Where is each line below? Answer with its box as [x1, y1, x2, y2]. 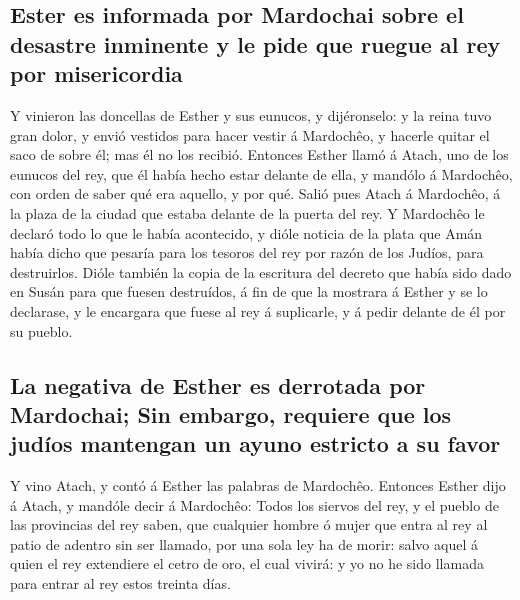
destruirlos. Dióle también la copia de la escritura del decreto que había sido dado [10, 261, 512, 282]
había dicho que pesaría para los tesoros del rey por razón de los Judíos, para [10, 242, 484, 263]
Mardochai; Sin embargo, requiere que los [10, 398, 452, 429]
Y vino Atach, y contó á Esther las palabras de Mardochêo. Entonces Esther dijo [10, 475, 506, 496]
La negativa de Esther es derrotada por [10, 369, 426, 400]
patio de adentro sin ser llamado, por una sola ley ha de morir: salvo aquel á [10, 533, 478, 554]
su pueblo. [10, 320, 73, 341]
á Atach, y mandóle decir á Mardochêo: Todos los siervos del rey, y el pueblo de [10, 494, 499, 515]
